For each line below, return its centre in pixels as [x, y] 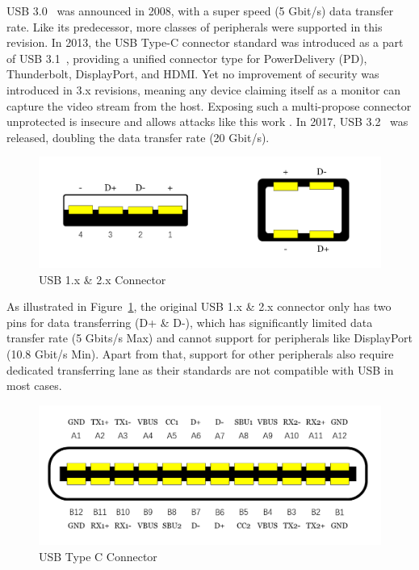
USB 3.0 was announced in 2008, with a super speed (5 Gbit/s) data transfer [200, 10]
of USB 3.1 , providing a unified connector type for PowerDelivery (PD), [187, 58]
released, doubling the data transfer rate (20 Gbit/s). [138, 137]
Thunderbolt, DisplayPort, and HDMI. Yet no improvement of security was [193, 74]
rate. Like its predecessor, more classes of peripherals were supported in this [195, 26]
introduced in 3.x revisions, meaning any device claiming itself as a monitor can [204, 89]
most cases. [34, 386]
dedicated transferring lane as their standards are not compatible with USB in [200, 369]
